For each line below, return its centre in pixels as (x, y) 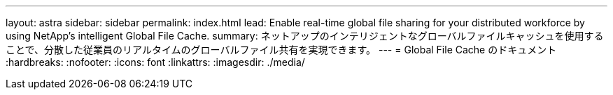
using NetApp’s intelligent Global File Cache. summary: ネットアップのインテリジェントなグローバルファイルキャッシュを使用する (305, 36)
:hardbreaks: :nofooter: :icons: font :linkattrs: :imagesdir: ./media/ (155, 62)
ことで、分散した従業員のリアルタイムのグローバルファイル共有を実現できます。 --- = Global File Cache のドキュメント (281, 50)
